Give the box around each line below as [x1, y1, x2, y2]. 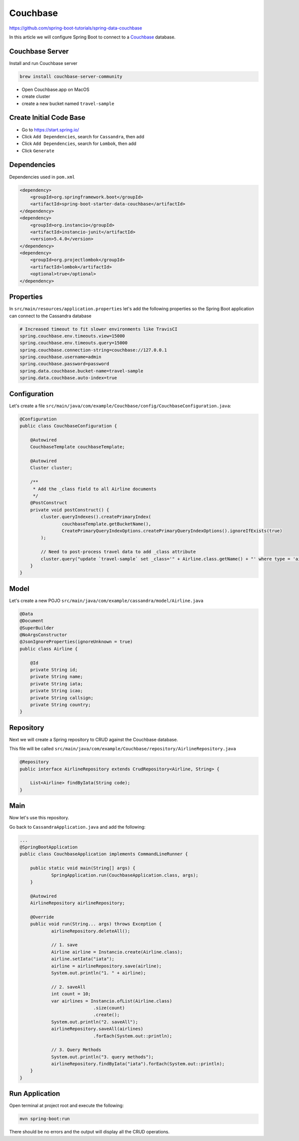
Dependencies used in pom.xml [9, 174, 75, 180]
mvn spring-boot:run [19, 1116, 70, 1122]
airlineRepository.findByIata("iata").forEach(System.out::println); [51, 1061, 225, 1067]
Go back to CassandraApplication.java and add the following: [9, 824, 146, 830]
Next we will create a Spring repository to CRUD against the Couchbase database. [9, 736, 178, 742]
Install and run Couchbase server [9, 60, 78, 66]
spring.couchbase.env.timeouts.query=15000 [19, 340, 128, 346]
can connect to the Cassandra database [9, 313, 92, 319]
